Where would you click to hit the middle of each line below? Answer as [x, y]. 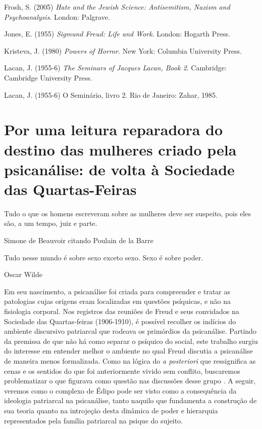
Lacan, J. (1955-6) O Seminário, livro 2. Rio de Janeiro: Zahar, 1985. [111, 94]
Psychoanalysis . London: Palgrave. [57, 16]
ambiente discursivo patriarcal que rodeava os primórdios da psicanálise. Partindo [130, 331]
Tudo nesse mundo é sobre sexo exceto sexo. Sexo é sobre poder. [104, 257]
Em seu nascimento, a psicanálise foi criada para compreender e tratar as [117, 291]
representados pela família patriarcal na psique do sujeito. [93, 420]
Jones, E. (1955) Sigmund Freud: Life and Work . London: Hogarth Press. [117, 34]
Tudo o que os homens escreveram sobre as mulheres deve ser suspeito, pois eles [127, 213]
